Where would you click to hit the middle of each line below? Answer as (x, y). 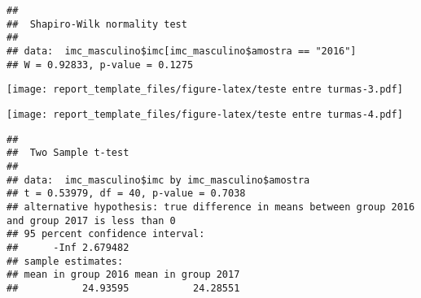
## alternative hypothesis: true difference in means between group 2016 (211, 207)
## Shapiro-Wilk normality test (97, 24)
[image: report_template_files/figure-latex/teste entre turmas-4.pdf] (205, 114)
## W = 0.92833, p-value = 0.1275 (100, 65)
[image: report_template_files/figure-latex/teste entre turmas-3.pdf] (205, 90)
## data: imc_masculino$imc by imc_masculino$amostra (158, 180)
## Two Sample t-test (68, 153)
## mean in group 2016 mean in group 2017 (123, 275)
